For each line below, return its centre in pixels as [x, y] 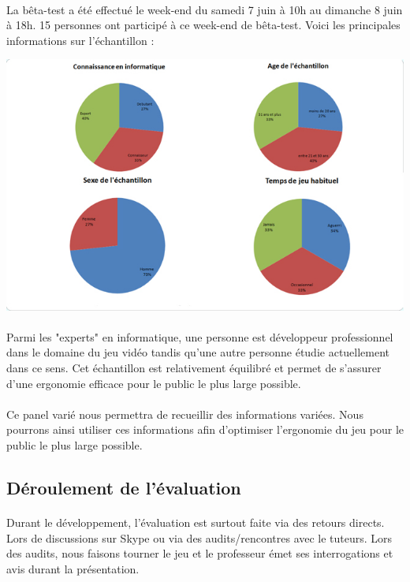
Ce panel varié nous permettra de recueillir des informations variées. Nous [185, 414]
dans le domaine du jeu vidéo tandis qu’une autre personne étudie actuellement [198, 352]
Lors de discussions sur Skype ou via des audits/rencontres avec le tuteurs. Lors [199, 537]
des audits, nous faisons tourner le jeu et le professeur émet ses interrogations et [200, 553]
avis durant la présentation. [73, 568]
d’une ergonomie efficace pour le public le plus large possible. [154, 383]
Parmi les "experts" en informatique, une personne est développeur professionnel [200, 336]
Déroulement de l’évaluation [124, 487]
